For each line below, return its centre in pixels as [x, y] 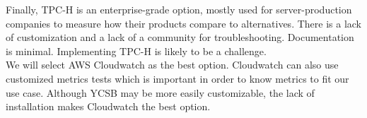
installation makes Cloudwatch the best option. [108, 106]
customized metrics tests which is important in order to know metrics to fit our [177, 78]
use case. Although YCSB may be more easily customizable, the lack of [160, 92]
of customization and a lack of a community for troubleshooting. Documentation [180, 37]
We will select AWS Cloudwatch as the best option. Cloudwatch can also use [172, 65]
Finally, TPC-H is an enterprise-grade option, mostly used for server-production [179, 9]
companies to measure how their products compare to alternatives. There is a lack [184, 23]
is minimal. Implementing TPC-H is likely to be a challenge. [136, 51]
